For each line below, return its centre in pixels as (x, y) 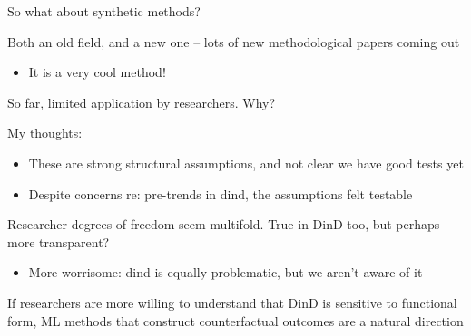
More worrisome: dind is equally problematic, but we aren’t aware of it (226, 272)
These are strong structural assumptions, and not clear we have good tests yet (246, 163)
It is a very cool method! (97, 72)
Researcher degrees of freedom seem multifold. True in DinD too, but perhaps (224, 224)
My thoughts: (45, 133)
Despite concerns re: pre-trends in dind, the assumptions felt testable (221, 193)
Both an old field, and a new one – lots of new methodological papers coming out (234, 41)
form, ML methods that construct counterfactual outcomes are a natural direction (235, 320)
